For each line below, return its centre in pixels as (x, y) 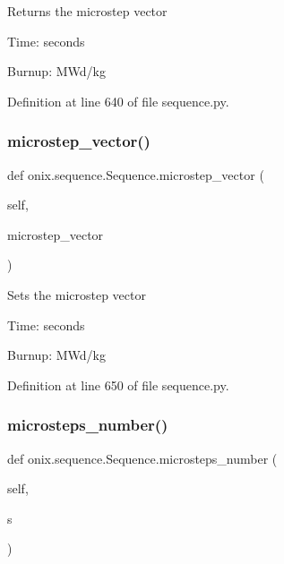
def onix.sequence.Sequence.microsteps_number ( (142, 458)
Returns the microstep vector (87, 11)
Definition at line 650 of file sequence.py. (118, 385)
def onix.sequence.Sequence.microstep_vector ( (136, 174)
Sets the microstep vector (77, 294)
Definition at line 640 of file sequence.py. (118, 101)
